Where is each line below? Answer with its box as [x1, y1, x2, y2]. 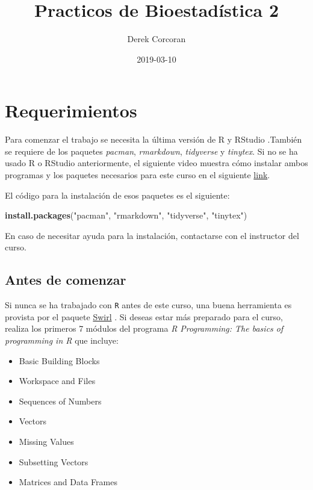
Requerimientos [5, 98, 137, 123]
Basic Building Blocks [19, 354, 100, 367]
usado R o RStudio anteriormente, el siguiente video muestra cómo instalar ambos [5, 157, 308, 169]
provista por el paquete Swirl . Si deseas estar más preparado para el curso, [5, 310, 284, 323]
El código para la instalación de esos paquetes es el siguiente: [5, 188, 230, 201]
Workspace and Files [19, 374, 96, 387]
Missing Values [19, 435, 74, 448]
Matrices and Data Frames [19, 476, 117, 488]
